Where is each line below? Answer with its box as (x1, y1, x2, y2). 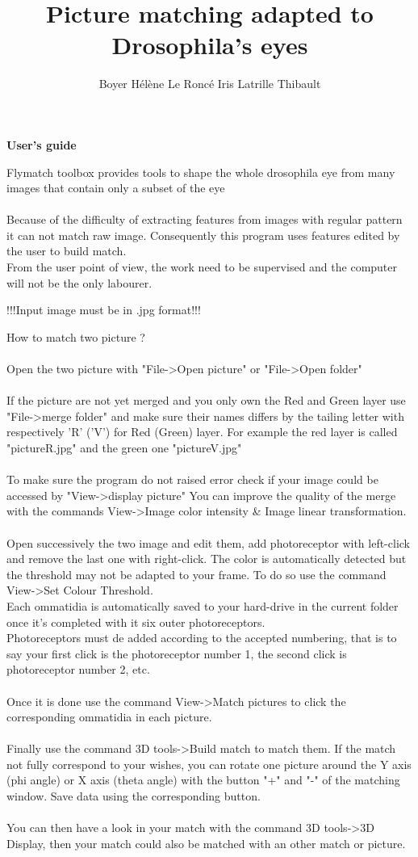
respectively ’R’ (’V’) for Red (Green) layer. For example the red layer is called (6, 423, 398, 440)
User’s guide (6, 136, 77, 153)
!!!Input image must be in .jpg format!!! (6, 301, 201, 318)
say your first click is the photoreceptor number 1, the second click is (6, 645, 347, 662)
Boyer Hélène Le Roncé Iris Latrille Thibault (98, 75, 321, 92)
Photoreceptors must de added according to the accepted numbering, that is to (6, 629, 397, 646)
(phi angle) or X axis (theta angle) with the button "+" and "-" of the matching (6, 771, 400, 788)
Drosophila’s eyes (111, 28, 308, 61)
